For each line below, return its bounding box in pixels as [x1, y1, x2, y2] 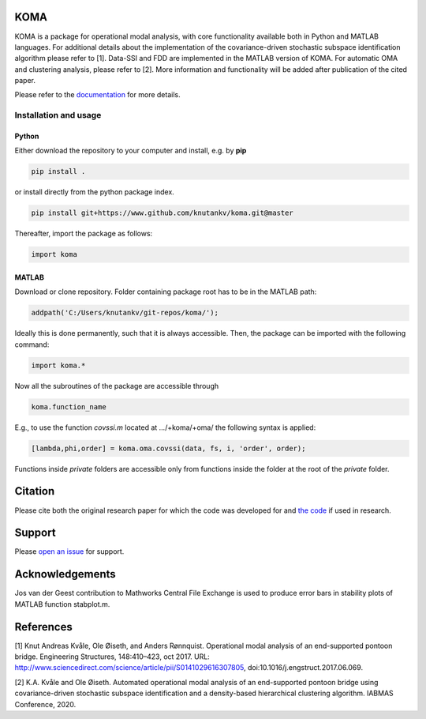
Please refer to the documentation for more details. [14, 90, 181, 100]
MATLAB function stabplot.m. [14, 599, 110, 608]
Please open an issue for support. [14, 547, 125, 556]
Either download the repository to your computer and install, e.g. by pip [14, 146, 247, 156]
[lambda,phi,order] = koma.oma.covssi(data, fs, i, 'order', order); [31, 443, 306, 453]
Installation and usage [14, 110, 102, 121]
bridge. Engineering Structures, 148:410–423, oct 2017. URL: [14, 652, 211, 661]
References [14, 620, 73, 634]
